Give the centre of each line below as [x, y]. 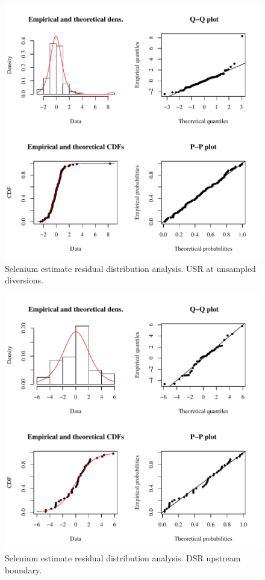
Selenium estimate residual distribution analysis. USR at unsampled [130, 268]
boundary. [23, 569]
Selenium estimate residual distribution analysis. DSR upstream [123, 558]
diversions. [24, 280]
